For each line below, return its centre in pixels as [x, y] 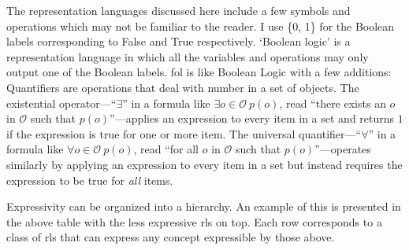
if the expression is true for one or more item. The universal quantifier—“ [184, 133]
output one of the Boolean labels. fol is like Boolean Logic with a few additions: [199, 72]
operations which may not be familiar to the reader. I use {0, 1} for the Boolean [201, 26]
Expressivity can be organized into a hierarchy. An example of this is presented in [204, 206]
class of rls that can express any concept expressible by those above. [171, 237]
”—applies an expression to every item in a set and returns [252, 118]
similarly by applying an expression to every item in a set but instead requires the [204, 164]
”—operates [343, 149]
